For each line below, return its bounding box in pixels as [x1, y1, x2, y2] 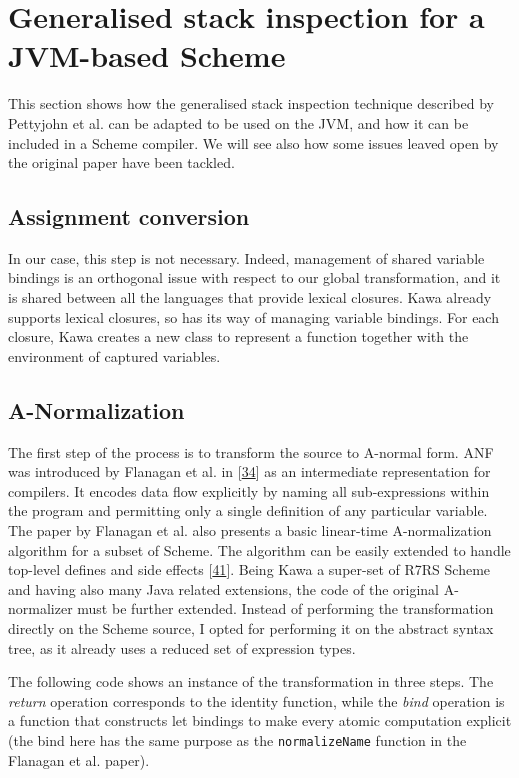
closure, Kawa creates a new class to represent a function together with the [8, 326, 469, 347]
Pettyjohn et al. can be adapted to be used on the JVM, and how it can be [8, 112, 469, 133]
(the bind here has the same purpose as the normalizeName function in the [8, 729, 467, 750]
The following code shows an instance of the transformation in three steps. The [8, 671, 494, 692]
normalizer [8, 598, 73, 619]
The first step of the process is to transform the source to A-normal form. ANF [8, 441, 494, 462]
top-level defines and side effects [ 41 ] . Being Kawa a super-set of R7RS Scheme [8, 559, 491, 580]
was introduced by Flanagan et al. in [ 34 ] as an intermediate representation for [8, 461, 491, 482]
